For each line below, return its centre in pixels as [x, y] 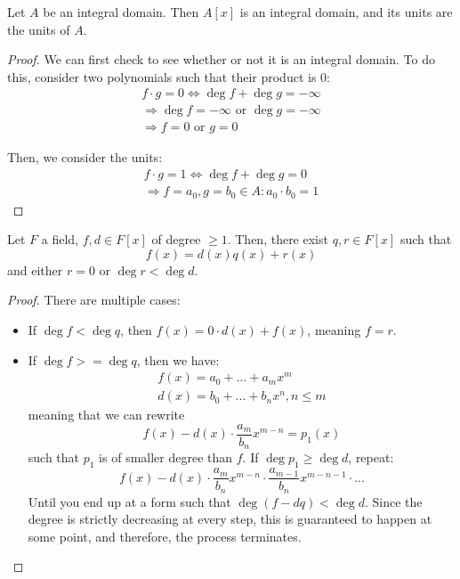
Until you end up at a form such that [129, 501]
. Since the [393, 501]
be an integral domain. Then [121, 12]
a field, [60, 239]
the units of [39, 29]
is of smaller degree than [166, 457]
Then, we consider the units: [85, 157]
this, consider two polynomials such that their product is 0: [169, 76]
